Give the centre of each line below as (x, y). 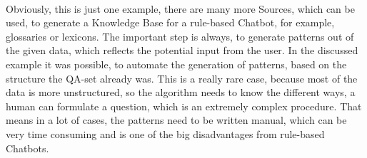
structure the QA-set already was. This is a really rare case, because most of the (182, 78)
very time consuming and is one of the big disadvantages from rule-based (165, 133)
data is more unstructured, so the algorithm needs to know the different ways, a (181, 92)
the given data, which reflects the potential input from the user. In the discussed (182, 50)
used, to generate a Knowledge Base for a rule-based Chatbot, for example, (170, 22)
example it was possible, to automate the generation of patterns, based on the (176, 64)
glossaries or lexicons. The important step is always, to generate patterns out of (180, 36)
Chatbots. (27, 148)
